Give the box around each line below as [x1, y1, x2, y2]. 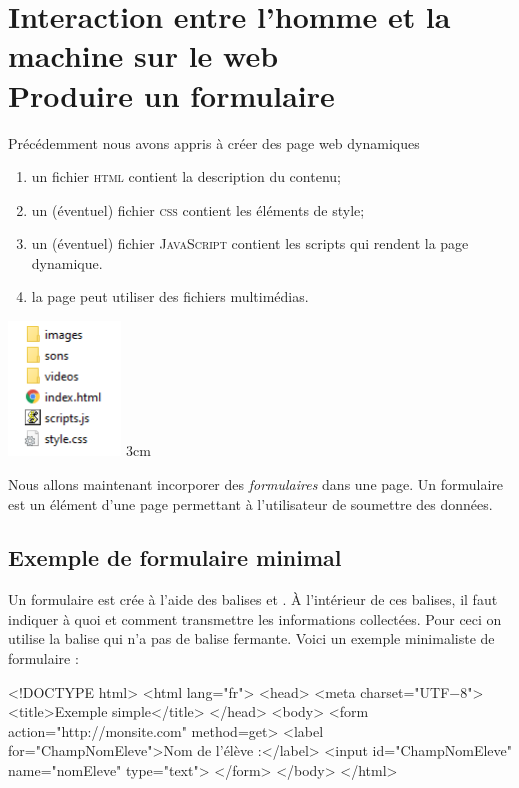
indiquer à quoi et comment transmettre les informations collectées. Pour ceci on [8, 608, 502, 629]
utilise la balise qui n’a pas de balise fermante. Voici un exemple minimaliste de [8, 628, 495, 649]
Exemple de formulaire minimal [8, 542, 342, 573]
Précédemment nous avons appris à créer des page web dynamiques [8, 132, 420, 153]
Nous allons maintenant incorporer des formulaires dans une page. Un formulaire [8, 473, 504, 494]
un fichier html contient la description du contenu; [31, 166, 341, 187]
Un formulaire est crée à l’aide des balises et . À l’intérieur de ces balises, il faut [8, 589, 498, 610]
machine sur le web [8, 35, 279, 76]
